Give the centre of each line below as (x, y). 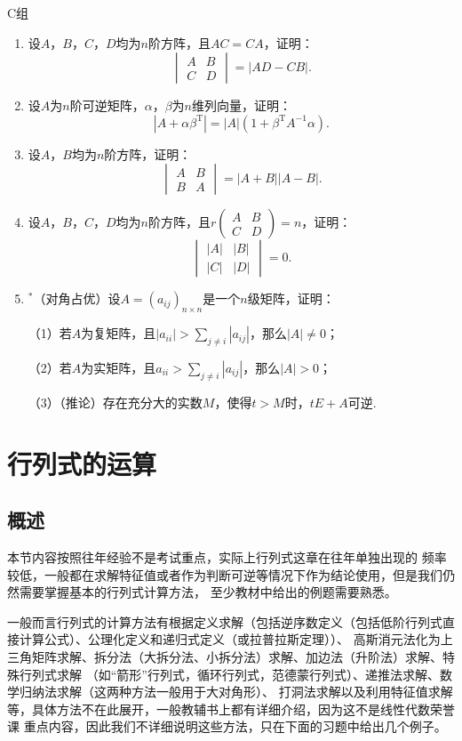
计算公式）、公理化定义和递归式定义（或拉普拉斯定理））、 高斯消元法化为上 (236, 639)
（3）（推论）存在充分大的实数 (115, 402)
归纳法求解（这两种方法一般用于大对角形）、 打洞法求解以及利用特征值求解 (236, 692)
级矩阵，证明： (291, 298)
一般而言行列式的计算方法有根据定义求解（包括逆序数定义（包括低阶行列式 (225, 621)
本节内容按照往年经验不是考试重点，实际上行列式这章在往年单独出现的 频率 (227, 556)
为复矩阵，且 (119, 333)
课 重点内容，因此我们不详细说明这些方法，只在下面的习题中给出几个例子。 (227, 726)
